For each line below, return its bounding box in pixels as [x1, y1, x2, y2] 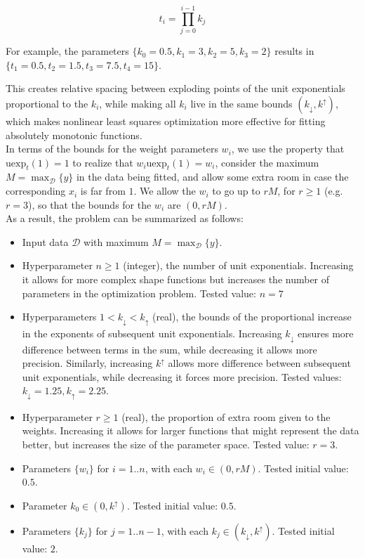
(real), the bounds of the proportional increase [152, 309, 352, 324]
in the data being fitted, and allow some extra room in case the [76, 169, 349, 184]
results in [274, 44, 314, 58]
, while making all [99, 96, 176, 110]
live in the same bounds [190, 96, 293, 110]
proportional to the [6, 96, 88, 110]
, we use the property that [231, 141, 345, 156]
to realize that [72, 155, 133, 169]
